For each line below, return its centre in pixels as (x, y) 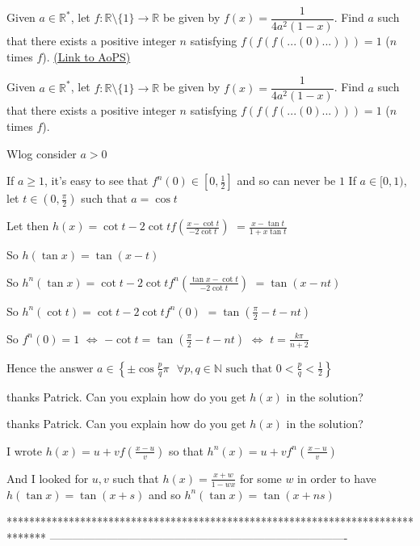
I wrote (24, 450)
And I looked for (48, 478)
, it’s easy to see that (97, 181)
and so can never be (286, 181)
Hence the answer (50, 367)
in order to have (337, 478)
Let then (28, 226)
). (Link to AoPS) (86, 56)
